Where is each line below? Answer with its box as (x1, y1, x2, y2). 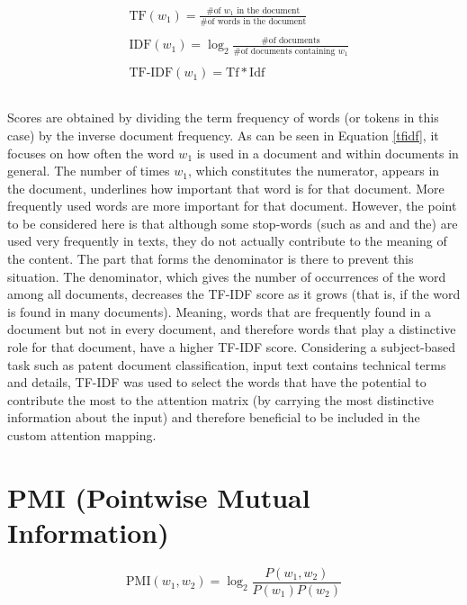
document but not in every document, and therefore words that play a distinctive (7, 320, 456, 339)
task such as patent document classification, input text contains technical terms (7, 355, 446, 374)
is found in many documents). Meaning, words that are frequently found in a (7, 302, 431, 321)
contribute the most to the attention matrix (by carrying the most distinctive (7, 390, 435, 409)
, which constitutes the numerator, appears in (187, 161, 440, 180)
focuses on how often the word (7, 143, 175, 162)
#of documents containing (233, 46, 336, 56)
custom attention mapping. (7, 426, 157, 444)
